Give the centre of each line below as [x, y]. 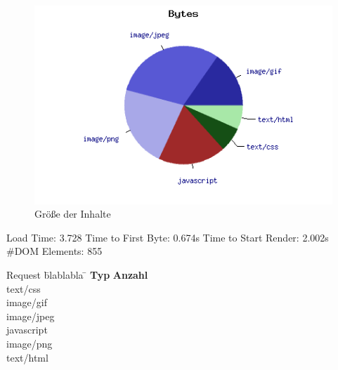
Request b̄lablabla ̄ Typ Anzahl [77, 275]
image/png [30, 343]
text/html [27, 357]
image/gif [27, 302]
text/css [24, 288]
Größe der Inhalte [73, 214]
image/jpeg [31, 316]
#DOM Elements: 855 [54, 251]
